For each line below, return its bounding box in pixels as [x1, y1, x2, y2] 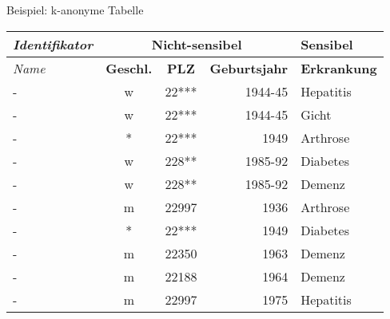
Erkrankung [300, 58, 377, 77]
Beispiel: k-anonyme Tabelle [6, 2, 144, 18]
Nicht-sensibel [151, 34, 242, 53]
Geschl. [105, 58, 153, 77]
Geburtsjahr [209, 58, 289, 77]
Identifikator [13, 34, 94, 53]
